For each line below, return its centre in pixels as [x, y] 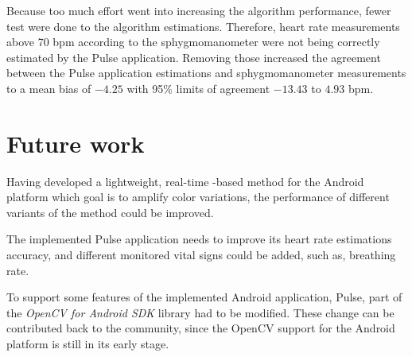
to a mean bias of [49, 88]
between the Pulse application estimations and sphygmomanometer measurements [206, 73]
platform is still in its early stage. [88, 344]
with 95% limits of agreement [198, 88]
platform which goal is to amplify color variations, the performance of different [198, 197]
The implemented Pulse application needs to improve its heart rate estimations [199, 239]
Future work [76, 143]
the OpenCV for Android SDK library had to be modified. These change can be [200, 312]
